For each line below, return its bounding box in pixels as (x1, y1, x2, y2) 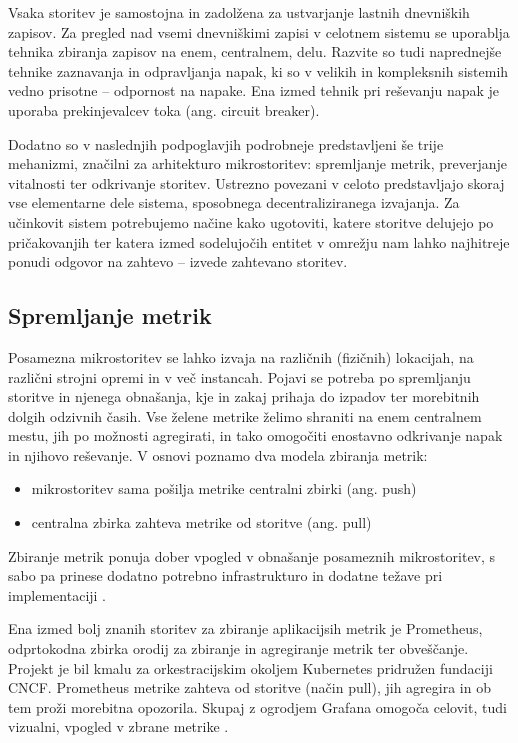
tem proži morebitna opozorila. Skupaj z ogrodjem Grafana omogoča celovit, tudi (8, 696, 507, 717)
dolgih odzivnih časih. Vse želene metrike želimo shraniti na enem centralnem (8, 405, 482, 426)
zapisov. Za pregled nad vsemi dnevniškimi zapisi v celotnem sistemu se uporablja (8, 21, 510, 42)
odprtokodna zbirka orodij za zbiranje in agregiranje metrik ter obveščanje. (8, 638, 469, 659)
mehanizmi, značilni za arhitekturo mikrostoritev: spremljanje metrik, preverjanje (8, 153, 508, 174)
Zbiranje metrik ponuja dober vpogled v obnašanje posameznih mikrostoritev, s (8, 545, 496, 566)
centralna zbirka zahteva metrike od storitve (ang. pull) (31, 512, 372, 533)
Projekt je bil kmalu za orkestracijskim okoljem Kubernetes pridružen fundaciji (8, 657, 493, 678)
